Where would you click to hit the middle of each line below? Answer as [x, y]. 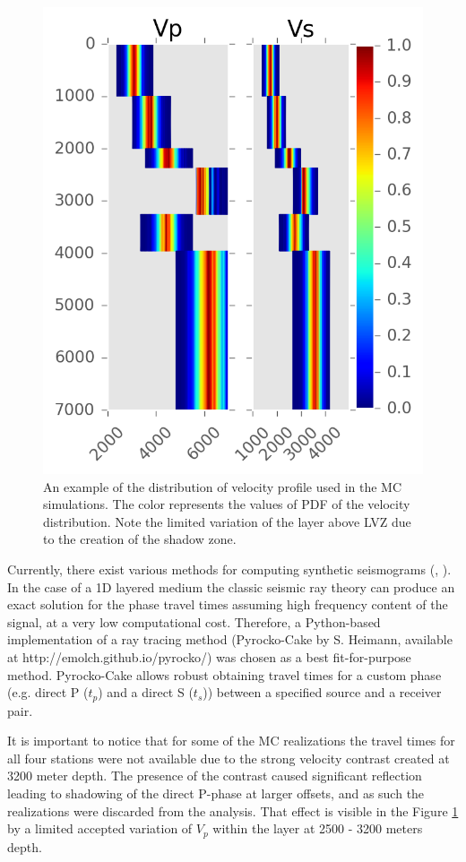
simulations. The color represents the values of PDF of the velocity [227, 504]
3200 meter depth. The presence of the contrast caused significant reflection [215, 776]
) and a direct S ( [146, 692]
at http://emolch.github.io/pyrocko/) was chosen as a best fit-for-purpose [209, 656]
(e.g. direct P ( [48, 692]
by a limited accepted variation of [100, 828]
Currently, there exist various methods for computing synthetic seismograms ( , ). [229, 569]
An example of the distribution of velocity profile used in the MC [223, 486]
